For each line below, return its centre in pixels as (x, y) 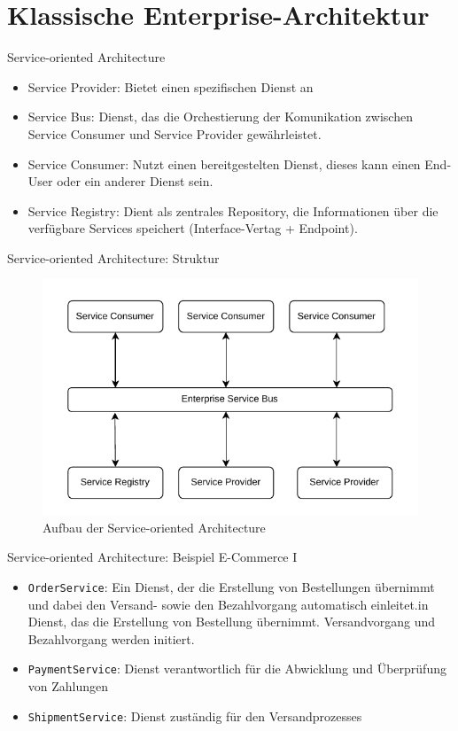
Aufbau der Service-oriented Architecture (154, 527)
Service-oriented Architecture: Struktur (113, 257)
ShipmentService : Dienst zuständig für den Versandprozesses (195, 715)
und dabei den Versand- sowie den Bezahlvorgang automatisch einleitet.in (228, 604)
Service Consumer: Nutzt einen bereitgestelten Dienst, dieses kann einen (224, 163)
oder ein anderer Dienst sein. (135, 181)
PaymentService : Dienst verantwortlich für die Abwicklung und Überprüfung (237, 669)
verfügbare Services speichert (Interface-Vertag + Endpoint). (193, 228)
